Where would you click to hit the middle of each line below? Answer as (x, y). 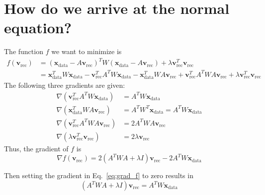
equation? (38, 28)
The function (24, 51)
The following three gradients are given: (65, 85)
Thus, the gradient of (36, 148)
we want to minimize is (87, 51)
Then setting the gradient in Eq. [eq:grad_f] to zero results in (99, 175)
